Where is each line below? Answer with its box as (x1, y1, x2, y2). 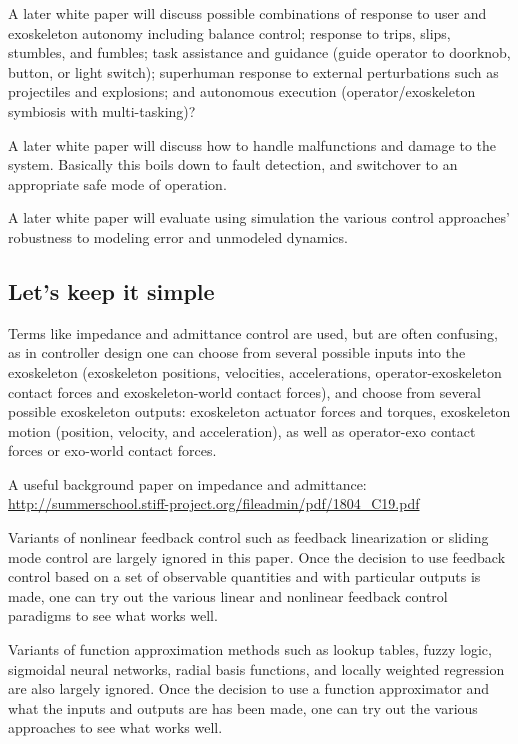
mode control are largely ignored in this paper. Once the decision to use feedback (8, 546, 506, 567)
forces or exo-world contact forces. (8, 440, 217, 461)
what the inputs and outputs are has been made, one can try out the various (8, 697, 478, 718)
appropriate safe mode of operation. (8, 173, 227, 194)
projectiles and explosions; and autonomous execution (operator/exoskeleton (8, 81, 476, 102)
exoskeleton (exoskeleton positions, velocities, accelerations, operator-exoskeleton (8, 361, 502, 382)
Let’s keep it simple (8, 275, 215, 306)
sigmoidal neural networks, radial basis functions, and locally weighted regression (8, 658, 505, 679)
